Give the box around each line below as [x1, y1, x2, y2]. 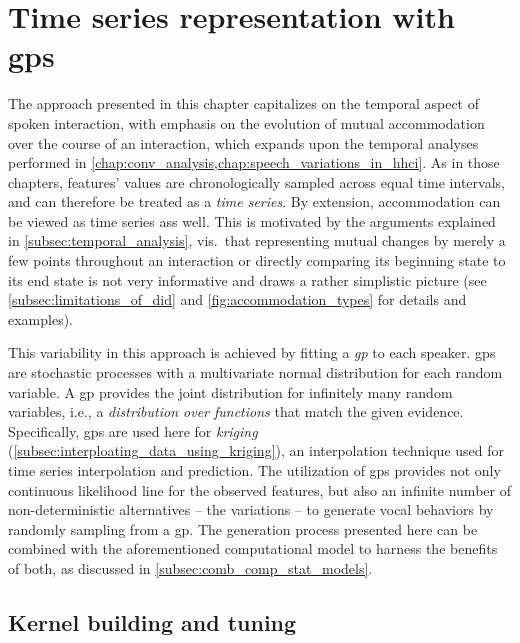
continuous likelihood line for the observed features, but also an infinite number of [8, 479, 511, 500]
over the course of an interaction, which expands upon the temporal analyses [8, 132, 479, 153]
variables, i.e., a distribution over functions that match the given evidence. [8, 401, 464, 422]
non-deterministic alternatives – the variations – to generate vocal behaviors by [8, 499, 494, 520]
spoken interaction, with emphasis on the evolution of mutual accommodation [8, 112, 485, 133]
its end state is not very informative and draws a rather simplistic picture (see [8, 269, 487, 290]
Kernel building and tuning [8, 606, 297, 637]
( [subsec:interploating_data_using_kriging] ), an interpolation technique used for [8, 440, 505, 461]
